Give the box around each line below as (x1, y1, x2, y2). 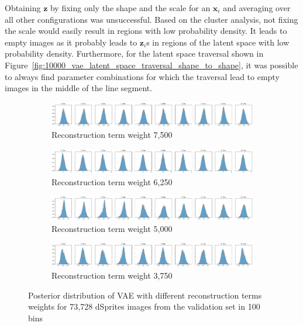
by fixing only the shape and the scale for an (50, 2, 211, 13)
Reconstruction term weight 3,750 (51, 269, 173, 282)
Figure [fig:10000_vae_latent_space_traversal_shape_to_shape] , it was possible (5, 58, 298, 71)
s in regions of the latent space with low (146, 36, 290, 48)
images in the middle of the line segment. (5, 82, 153, 94)
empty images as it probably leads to (5, 36, 137, 48)
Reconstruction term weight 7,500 (51, 129, 173, 141)
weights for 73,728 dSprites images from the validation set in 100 (28, 300, 260, 313)
